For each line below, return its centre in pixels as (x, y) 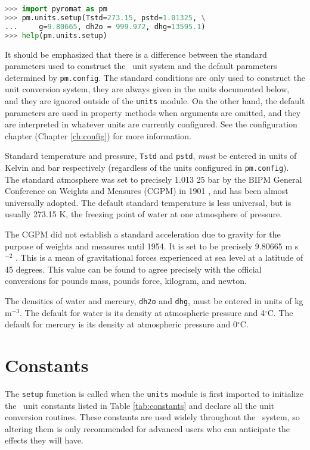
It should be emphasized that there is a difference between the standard (136, 54)
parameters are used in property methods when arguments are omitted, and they (153, 112)
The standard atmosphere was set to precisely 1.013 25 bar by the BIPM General (154, 179)
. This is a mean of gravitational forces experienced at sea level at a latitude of (159, 257)
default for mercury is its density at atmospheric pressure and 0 (121, 324)
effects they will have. (44, 440)
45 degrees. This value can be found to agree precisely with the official (133, 269)
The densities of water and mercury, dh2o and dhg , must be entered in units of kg (154, 301)
